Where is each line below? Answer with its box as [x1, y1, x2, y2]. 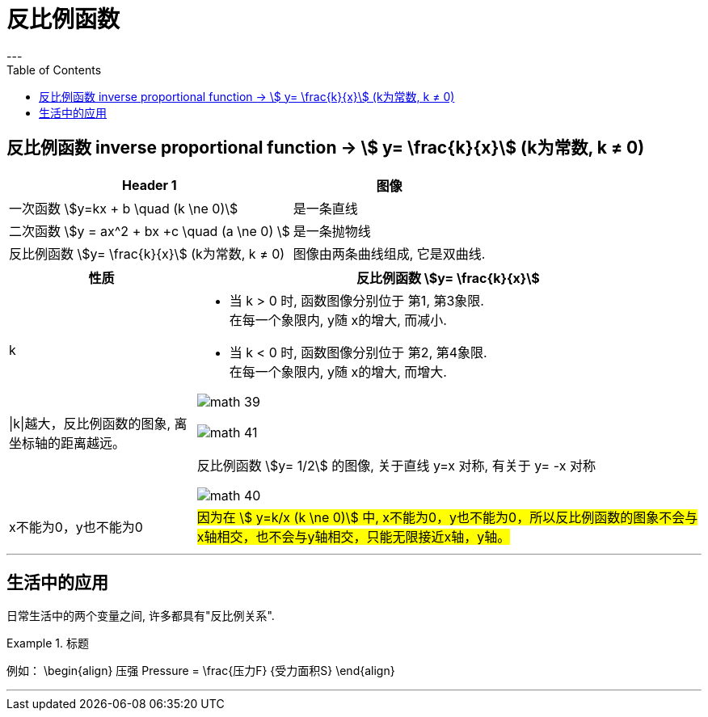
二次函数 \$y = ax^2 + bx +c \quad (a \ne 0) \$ [9, 222, 290, 239]
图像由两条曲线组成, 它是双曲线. [293, 245, 486, 262]
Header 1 [122, 176, 177, 193]
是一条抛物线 [293, 222, 371, 239]
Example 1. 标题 [6, 636, 89, 651]
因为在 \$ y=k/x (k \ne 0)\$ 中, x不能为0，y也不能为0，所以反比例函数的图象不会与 [196, 508, 698, 525]
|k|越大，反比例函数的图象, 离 [9, 415, 188, 432]
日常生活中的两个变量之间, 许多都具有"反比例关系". [6, 609, 275, 623]
